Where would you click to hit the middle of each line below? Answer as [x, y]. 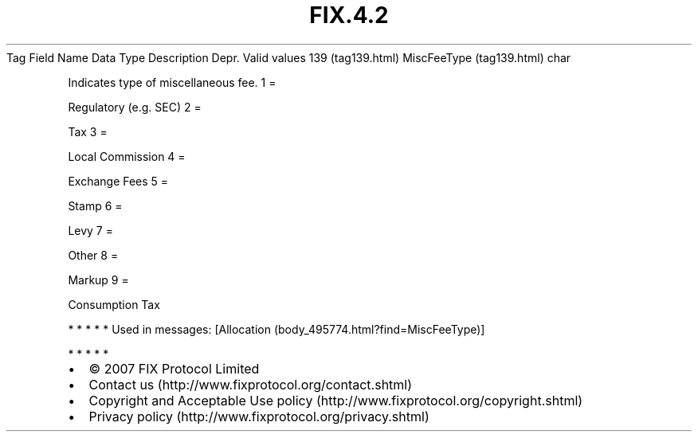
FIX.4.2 [349, 15]
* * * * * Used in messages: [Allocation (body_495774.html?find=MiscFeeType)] [276, 329]
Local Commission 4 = [127, 156]
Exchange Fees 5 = [118, 181]
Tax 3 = [88, 131]
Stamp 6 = [95, 205]
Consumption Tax [114, 304]
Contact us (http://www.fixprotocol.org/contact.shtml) [251, 384]
